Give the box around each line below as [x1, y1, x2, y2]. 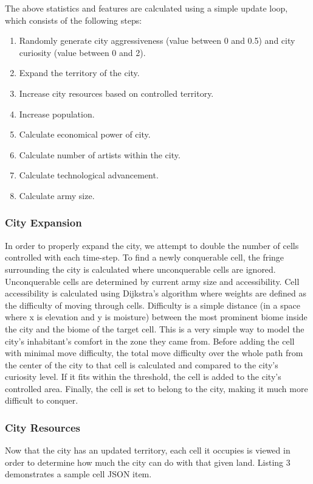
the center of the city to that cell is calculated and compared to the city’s [5, 358, 278, 371]
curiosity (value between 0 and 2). [19, 46, 146, 58]
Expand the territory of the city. [19, 66, 140, 79]
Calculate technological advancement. [19, 169, 159, 181]
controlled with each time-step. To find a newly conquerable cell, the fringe [5, 251, 284, 264]
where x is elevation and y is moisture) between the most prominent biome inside [5, 310, 308, 323]
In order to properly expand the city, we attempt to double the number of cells [5, 239, 299, 251]
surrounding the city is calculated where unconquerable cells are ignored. [5, 262, 276, 275]
